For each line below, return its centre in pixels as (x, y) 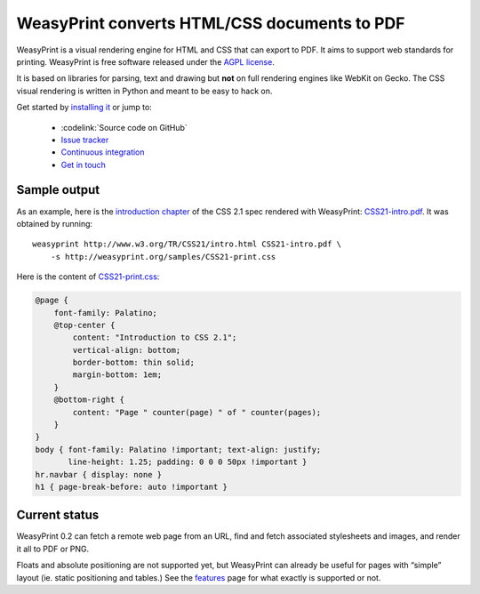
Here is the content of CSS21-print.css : (88, 277)
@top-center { (84, 325)
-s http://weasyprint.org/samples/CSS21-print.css (163, 257)
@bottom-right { (89, 400)
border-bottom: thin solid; (134, 363)
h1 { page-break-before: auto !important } (132, 486)
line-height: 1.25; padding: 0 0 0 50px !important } (188, 462)
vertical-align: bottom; (127, 350)
